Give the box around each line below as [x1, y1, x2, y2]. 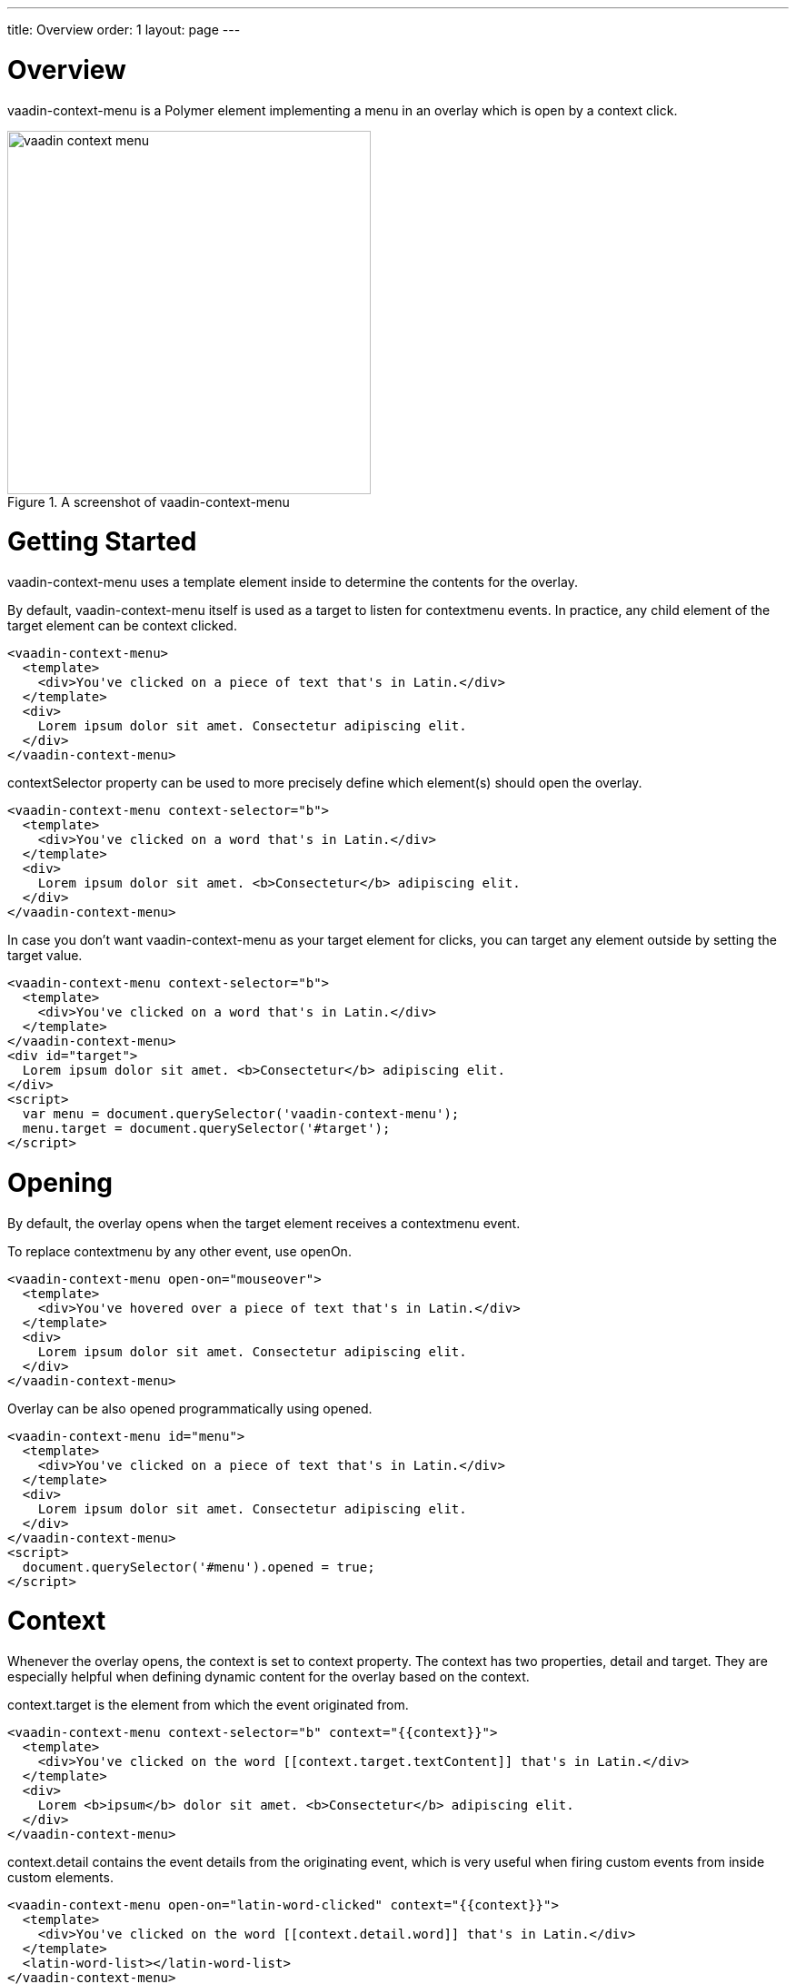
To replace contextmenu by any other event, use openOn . [7, 1243, 352, 1259]
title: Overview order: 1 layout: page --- [7, 22, 241, 37]
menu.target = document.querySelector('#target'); [22, 1121, 391, 1136]
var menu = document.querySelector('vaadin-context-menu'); [22, 1106, 460, 1121]
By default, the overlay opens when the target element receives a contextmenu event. [7, 1215, 521, 1231]
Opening [7, 1166, 114, 1198]
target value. [7, 947, 83, 963]
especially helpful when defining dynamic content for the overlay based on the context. [7, 1669, 530, 1684]
